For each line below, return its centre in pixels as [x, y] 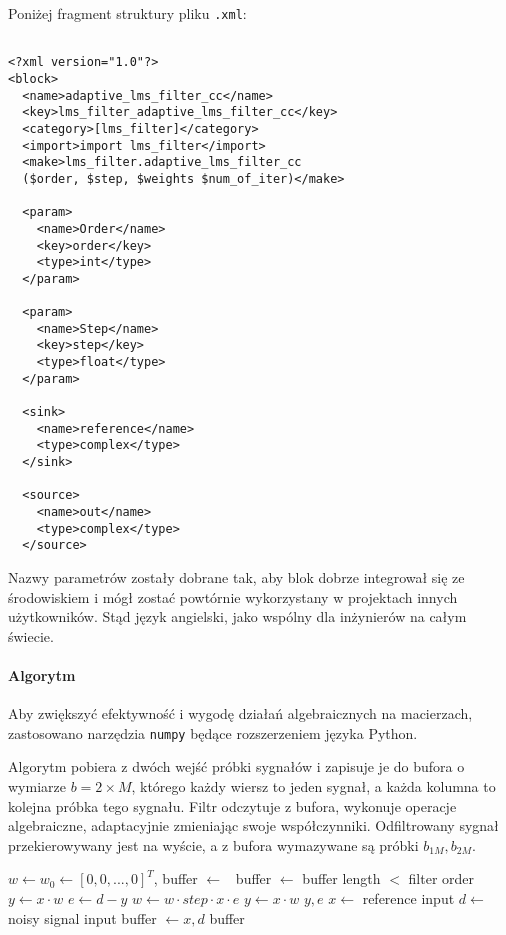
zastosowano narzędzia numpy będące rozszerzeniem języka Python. [213, 732]
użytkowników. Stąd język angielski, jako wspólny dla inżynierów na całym [237, 616]
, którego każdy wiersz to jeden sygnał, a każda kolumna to [313, 786]
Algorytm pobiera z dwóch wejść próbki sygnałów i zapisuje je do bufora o [236, 766]
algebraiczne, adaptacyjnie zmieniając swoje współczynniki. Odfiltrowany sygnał [253, 825]
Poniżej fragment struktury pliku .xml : [127, 13]
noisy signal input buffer [82, 917]
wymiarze [37, 786]
